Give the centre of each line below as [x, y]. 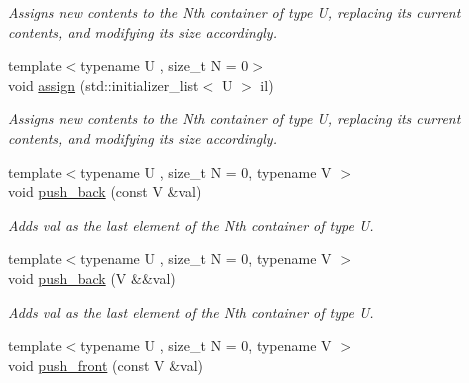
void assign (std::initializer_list [103, 84]
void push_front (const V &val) [106, 364]
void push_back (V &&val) [92, 277]
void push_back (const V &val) [105, 191]
